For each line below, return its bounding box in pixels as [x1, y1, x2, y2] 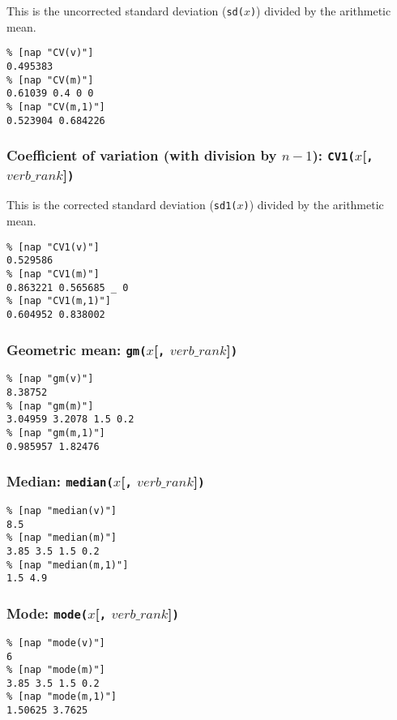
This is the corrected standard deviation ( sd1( [6, 196, 237, 213]
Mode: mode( [6, 603, 88, 623]
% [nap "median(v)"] [6, 505, 117, 517]
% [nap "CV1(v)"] [6, 241, 100, 253]
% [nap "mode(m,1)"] [6, 691, 117, 703]
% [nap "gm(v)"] [6, 373, 94, 385]
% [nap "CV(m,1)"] [6, 101, 105, 113]
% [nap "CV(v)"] [6, 47, 94, 59]
